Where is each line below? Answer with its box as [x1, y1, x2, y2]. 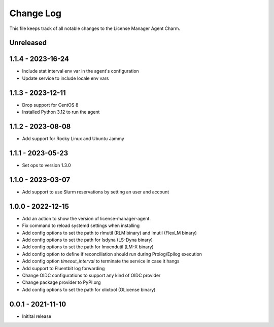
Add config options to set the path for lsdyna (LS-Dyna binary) [22, 237, 153, 243]
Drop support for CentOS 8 [22, 102, 79, 108]
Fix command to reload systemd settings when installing [22, 222, 140, 228]
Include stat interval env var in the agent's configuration [22, 68, 139, 74]
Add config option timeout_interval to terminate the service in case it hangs [22, 258, 180, 264]
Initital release [22, 313, 52, 319]
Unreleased [9, 39, 47, 47]
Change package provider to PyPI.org [22, 279, 101, 285]
